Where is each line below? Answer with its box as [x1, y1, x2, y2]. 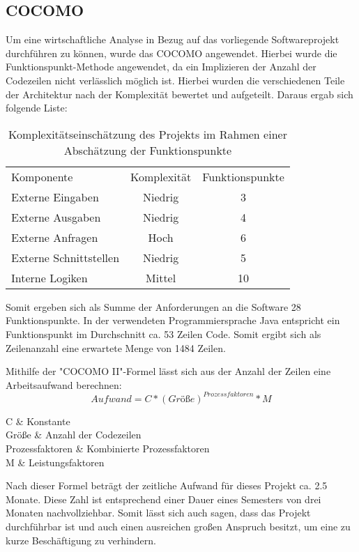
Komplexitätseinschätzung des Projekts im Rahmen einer [8, 125, 287, 142]
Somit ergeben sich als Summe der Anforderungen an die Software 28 [6, 299, 301, 314]
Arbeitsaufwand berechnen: [6, 377, 122, 392]
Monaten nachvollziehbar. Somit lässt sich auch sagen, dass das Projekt [6, 505, 311, 520]
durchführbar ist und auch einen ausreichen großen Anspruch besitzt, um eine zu [6, 519, 351, 533]
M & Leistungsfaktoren [6, 454, 105, 469]
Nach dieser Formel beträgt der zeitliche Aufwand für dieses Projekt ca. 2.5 [6, 478, 328, 493]
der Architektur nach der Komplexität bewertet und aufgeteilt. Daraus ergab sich [6, 86, 353, 101]
